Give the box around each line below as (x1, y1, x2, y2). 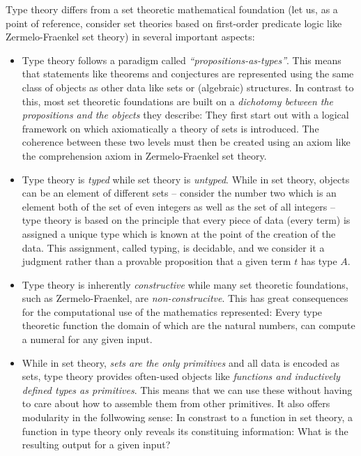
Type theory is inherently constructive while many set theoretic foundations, (22, 277, 348, 291)
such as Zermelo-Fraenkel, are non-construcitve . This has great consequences (22, 291, 348, 305)
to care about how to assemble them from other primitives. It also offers (22, 396, 330, 411)
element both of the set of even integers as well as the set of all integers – (22, 199, 336, 213)
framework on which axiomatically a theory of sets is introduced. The (22, 121, 319, 135)
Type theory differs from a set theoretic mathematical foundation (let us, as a (6, 2, 338, 16)
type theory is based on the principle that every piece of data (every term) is (22, 213, 351, 227)
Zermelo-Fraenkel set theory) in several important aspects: (6, 29, 255, 44)
